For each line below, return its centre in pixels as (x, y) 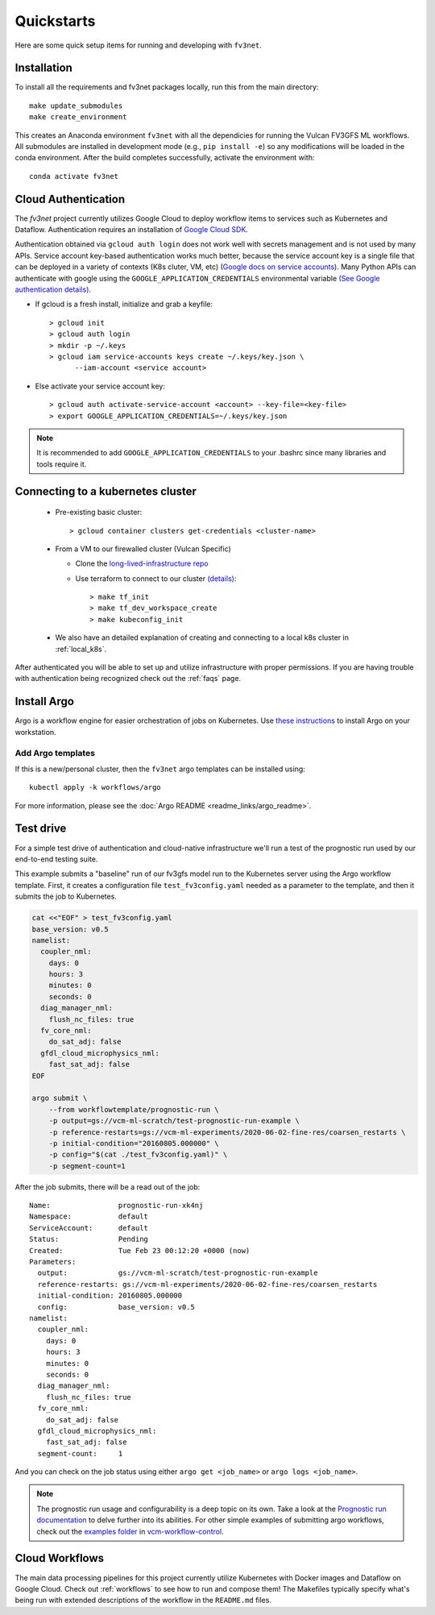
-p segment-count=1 (87, 1166)
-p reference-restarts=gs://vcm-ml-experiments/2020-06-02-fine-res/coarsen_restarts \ (227, 1132)
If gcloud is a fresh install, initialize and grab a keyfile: (124, 304)
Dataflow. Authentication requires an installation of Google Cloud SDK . (132, 230)
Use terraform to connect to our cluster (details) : (156, 578)
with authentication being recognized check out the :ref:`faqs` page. (128, 679)
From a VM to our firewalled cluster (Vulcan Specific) (143, 549)
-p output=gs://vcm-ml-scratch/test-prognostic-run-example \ (174, 1121)
